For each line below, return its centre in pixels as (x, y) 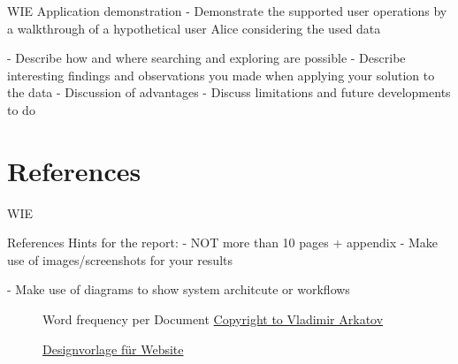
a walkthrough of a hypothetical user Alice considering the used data (194, 28)
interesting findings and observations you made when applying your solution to (221, 75)
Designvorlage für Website (113, 349)
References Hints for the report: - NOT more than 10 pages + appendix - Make (223, 243)
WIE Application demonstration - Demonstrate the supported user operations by (227, 11)
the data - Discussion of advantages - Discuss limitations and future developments (229, 92)
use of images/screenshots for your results (120, 259)
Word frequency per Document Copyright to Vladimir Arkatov (213, 319)
